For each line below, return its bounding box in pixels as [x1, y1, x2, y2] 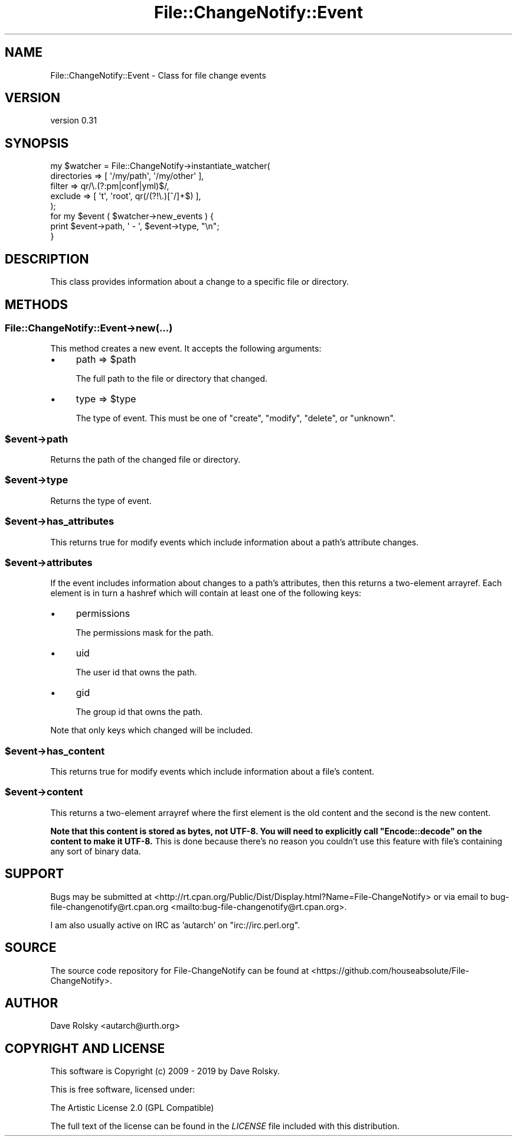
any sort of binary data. [50, 846, 141, 856]
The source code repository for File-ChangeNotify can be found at [50, 965, 309, 976]
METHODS [5, 297, 68, 312]
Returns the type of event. [50, 495, 152, 506]
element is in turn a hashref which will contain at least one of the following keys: [50, 588, 362, 599]
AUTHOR [5, 995, 58, 1010]
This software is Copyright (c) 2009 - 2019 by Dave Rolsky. [50, 1066, 280, 1077]
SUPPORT [5, 866, 64, 882]
